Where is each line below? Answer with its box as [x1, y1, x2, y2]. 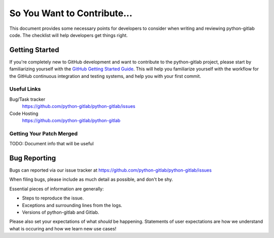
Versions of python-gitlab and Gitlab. [22, 209, 99, 215]
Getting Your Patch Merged [9, 130, 78, 137]
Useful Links [9, 86, 41, 93]
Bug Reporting [9, 153, 56, 162]
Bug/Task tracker [9, 96, 46, 102]
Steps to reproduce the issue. [22, 195, 84, 201]
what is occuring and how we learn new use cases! [9, 225, 117, 231]
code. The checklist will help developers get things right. [9, 32, 128, 38]
